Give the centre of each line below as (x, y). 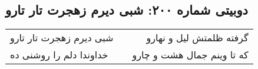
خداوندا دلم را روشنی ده (59, 55)
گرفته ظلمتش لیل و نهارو (197, 38)
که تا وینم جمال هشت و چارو (190, 55)
